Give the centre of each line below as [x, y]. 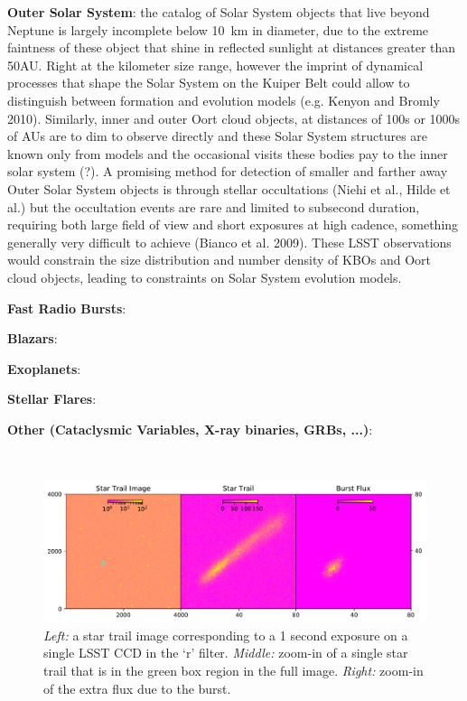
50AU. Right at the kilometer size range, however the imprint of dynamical [215, 65]
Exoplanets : [44, 368]
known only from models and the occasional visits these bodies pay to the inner [228, 153]
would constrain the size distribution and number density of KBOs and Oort [219, 260]
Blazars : [33, 338]
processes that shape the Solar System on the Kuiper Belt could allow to [209, 83]
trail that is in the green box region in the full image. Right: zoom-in [233, 670]
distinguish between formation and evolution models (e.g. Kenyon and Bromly [224, 100]
